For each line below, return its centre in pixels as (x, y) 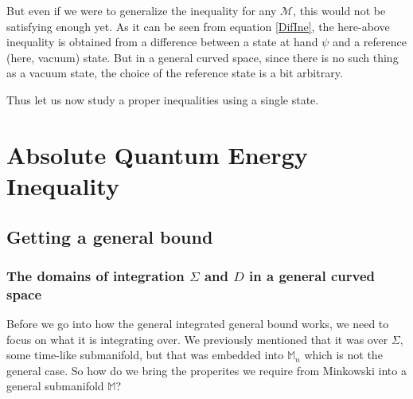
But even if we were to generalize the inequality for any (142, 10)
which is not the (343, 355)
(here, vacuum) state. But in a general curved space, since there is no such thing (203, 57)
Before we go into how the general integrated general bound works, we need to (198, 324)
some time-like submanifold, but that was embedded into (145, 355)
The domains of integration (95, 275)
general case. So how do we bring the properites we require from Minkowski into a (206, 370)
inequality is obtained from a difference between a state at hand (162, 42)
